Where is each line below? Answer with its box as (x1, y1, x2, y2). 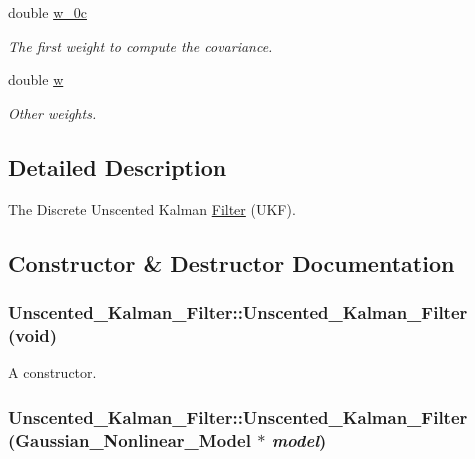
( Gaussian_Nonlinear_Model (8, 427, 251, 452)
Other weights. (8, 102, 97, 123)
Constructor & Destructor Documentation (8, 247, 455, 278)
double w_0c (8, 2, 87, 22)
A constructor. (8, 362, 97, 383)
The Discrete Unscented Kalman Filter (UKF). (8, 198, 296, 219)
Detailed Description (8, 151, 227, 182)
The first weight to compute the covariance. (8, 35, 273, 56)
